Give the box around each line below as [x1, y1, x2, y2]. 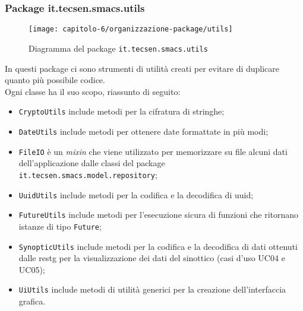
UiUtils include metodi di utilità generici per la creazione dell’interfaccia [18, 283, 286, 296]
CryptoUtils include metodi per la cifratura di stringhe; [18, 105, 225, 118]
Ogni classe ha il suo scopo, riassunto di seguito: [5, 85, 181, 97]
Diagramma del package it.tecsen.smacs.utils [29, 42, 208, 54]
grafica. [18, 295, 46, 307]
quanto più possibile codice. [5, 74, 105, 86]
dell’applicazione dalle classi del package [18, 157, 165, 169]
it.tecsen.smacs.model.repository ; [18, 168, 157, 180]
